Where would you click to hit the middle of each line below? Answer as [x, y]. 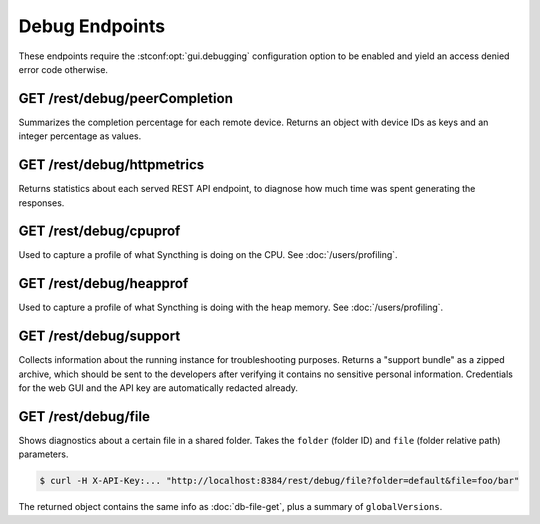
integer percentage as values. [80, 136]
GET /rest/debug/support [99, 336]
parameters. [43, 454]
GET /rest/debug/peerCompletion [126, 98]
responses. [41, 202]
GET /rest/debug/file [84, 416]
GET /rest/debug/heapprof [103, 283]
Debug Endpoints [91, 26]
